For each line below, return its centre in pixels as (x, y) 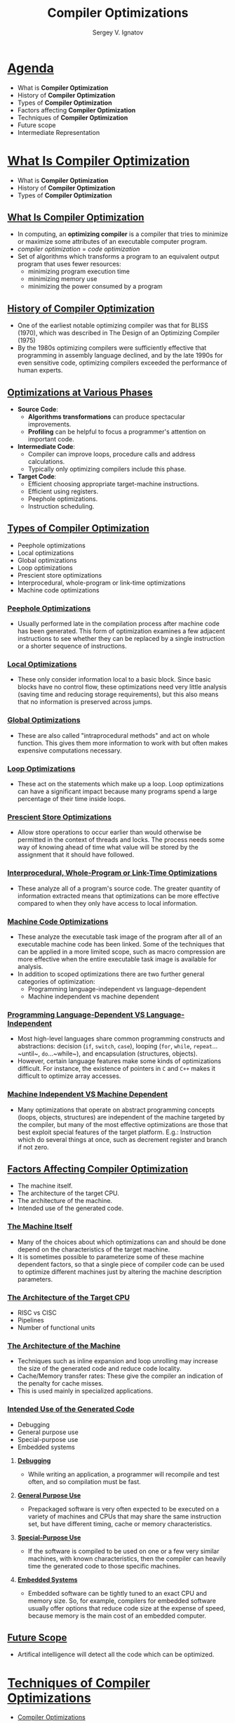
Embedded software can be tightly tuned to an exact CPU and (117, 1593)
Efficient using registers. (63, 492)
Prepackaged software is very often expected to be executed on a (123, 1509)
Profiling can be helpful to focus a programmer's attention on (117, 432)
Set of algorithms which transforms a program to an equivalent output (118, 256)
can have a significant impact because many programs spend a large (117, 791)
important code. (51, 439)
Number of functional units (56, 1327)
